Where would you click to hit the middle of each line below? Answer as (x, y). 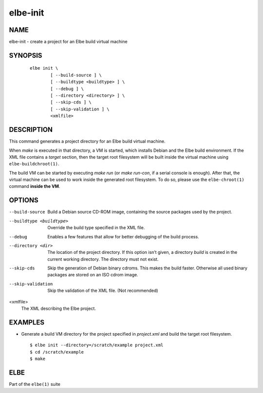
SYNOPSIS (26, 55)
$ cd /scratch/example (57, 352)
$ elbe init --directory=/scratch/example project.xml (97, 345)
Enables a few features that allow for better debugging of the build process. (123, 236)
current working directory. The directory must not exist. (103, 259)
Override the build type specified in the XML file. (96, 228)
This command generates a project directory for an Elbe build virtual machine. (87, 142)
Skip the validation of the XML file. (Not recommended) (103, 291)
